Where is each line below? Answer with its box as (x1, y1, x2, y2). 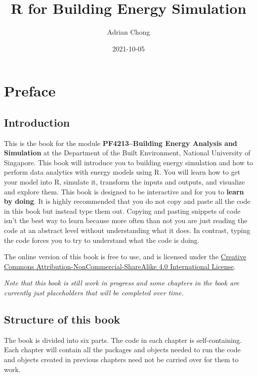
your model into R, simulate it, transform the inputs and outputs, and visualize (4, 177, 245, 187)
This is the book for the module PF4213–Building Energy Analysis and (4, 138, 237, 148)
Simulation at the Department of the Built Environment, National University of (4, 147, 251, 158)
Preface (4, 81, 56, 101)
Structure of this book (4, 312, 121, 327)
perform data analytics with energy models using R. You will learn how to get (4, 167, 241, 177)
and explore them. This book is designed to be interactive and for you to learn (4, 186, 244, 196)
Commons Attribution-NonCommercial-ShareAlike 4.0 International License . (4, 261, 236, 271)
